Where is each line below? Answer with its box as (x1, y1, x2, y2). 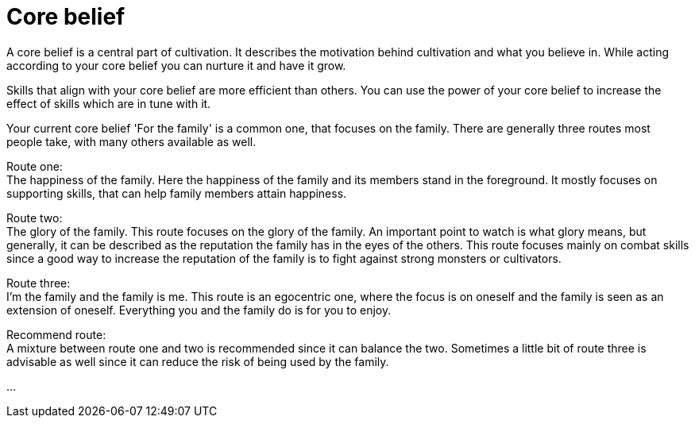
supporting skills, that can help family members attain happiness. (6, 186, 347, 200)
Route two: (6, 210, 63, 225)
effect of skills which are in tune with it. (6, 96, 211, 110)
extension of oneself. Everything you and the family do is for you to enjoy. (6, 303, 392, 317)
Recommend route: (6, 327, 106, 341)
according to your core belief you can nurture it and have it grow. (6, 58, 346, 72)
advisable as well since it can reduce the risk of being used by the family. (6, 354, 389, 368)
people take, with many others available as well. (6, 134, 257, 148)
